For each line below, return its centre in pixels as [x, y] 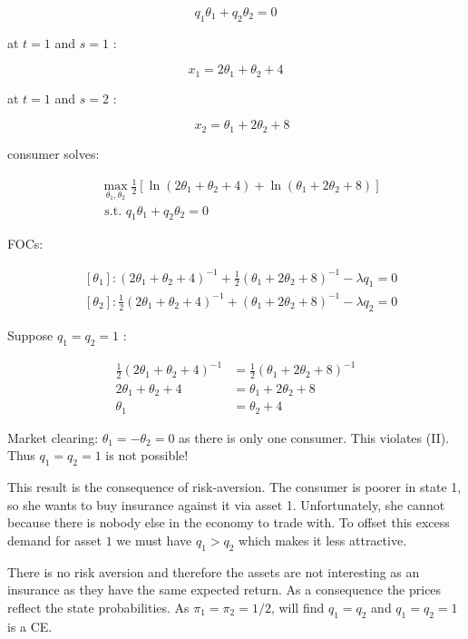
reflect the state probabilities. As [98, 608]
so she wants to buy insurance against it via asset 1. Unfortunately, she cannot [226, 504]
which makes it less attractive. [323, 541]
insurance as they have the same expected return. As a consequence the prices [224, 590]
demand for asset [55, 541]
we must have [154, 541]
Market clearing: [53, 437]
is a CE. [30, 626]
